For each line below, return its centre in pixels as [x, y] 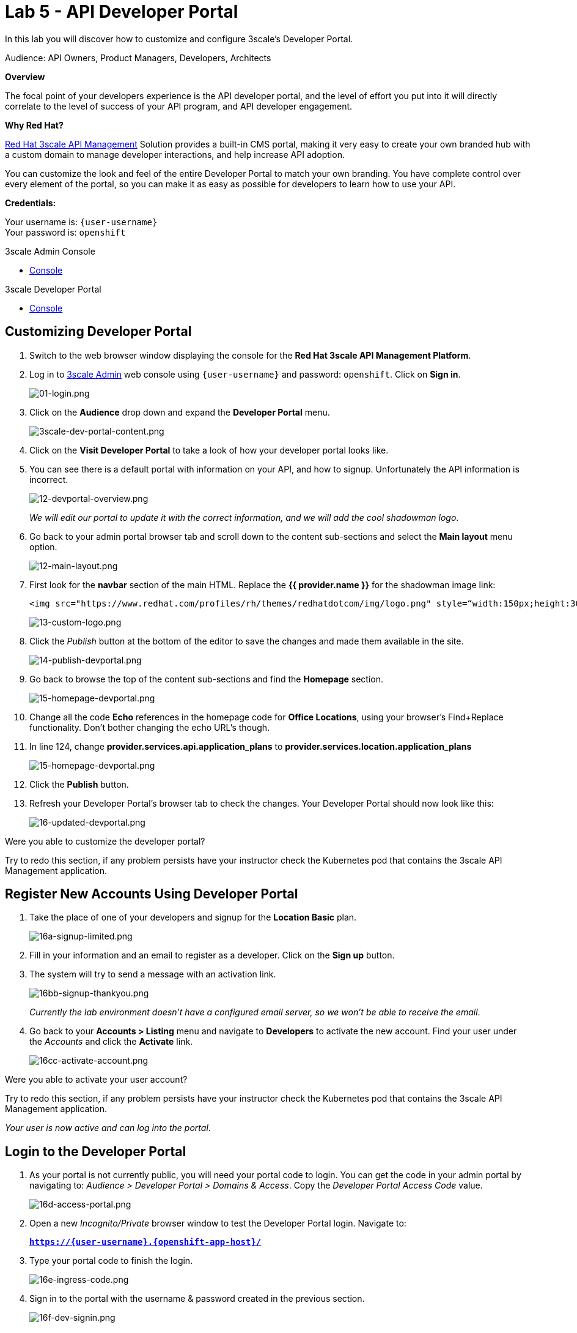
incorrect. [49, 479]
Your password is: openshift [65, 232]
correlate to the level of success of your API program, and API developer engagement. [179, 106]
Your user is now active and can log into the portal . [108, 1128]
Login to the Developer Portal [96, 1151]
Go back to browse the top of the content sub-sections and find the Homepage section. [207, 679]
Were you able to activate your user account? [96, 1080]
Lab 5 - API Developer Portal [122, 12]
